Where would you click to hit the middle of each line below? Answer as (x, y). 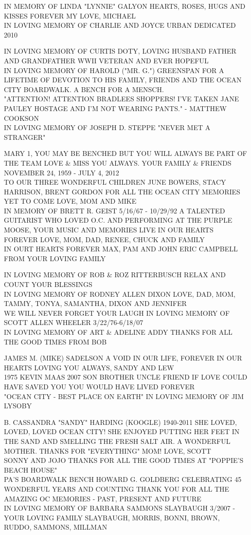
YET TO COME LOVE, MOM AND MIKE (70, 201)
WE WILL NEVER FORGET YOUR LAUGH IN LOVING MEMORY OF (117, 313)
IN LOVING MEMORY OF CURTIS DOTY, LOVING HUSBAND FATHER (120, 51)
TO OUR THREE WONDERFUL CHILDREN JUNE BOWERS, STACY (115, 182)
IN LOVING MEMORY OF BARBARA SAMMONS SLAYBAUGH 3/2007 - (120, 508)
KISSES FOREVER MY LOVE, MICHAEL (70, 15)
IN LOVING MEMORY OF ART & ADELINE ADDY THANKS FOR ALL (118, 332)
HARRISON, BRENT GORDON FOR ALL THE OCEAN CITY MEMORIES (122, 191)
